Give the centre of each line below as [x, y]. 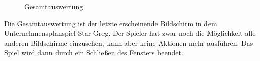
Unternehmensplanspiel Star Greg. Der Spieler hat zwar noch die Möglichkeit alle [130, 33]
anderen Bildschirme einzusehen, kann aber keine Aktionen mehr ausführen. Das [129, 43]
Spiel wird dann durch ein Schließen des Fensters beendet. [94, 53]
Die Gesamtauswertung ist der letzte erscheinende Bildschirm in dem [111, 23]
